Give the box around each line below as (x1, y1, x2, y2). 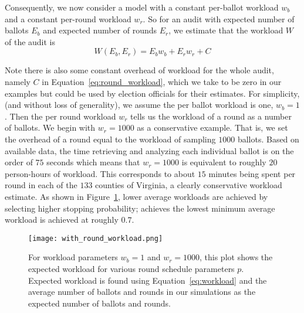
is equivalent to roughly (181, 156, 266, 168)
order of (5, 156, 33, 168)
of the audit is (5, 35, 56, 47)
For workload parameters (28, 251, 118, 263)
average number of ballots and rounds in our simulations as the (28, 285, 256, 298)
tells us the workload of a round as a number (130, 110, 292, 122)
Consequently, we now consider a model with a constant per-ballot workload (5, 1, 279, 13)
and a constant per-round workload (5, 12, 131, 25)
